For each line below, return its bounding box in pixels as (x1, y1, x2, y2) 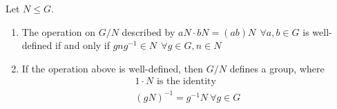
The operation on (21, 24, 96, 39)
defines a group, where (229, 61, 325, 75)
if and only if (55, 38, 110, 52)
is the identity (156, 77, 216, 87)
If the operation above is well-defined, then (21, 61, 204, 75)
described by (122, 24, 175, 39)
